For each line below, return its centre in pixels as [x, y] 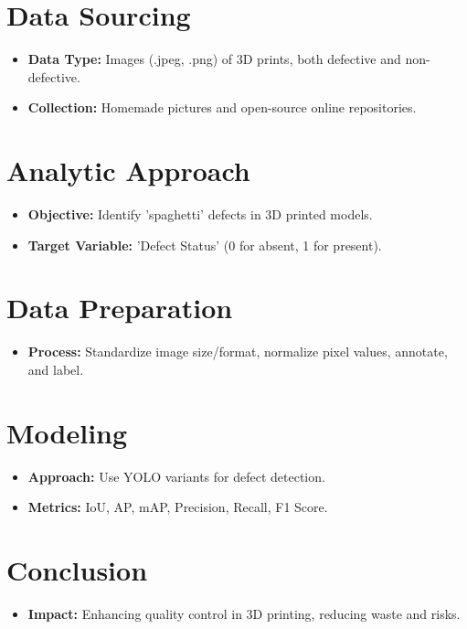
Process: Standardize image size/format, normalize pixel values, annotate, [238, 352]
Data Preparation [120, 308]
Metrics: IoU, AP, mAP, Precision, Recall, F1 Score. [178, 507]
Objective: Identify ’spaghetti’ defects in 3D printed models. [200, 214]
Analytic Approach [128, 171]
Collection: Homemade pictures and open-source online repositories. [222, 107]
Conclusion [77, 570]
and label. [56, 369]
